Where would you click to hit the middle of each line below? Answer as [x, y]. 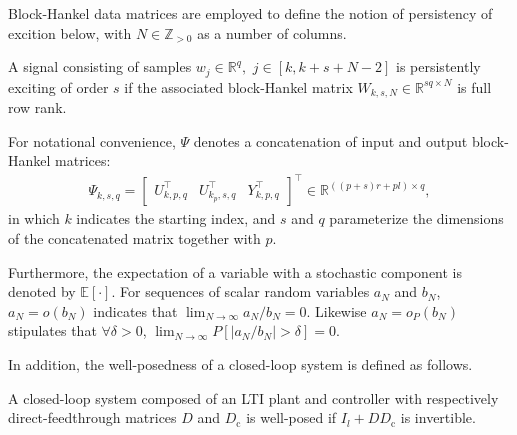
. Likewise [336, 310]
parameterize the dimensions [416, 218]
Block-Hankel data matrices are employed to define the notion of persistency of [250, 13]
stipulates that [52, 330]
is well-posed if [291, 417]
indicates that [135, 310]
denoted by [42, 291]
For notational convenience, [92, 140]
